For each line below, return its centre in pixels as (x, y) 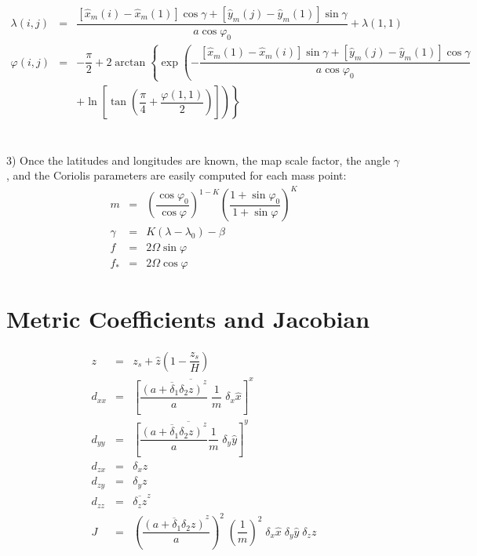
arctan (130, 62)
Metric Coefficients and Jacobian (188, 318)
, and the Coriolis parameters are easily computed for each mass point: (177, 175)
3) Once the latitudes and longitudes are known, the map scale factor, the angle (198, 160)
